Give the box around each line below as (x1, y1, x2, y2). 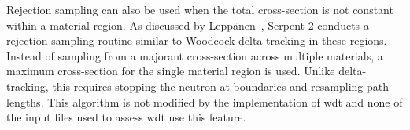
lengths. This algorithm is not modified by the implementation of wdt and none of (6, 93, 403, 110)
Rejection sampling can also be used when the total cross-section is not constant (6, 2, 393, 17)
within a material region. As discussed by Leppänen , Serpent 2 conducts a (6, 16, 369, 33)
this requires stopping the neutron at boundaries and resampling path (52, 78, 390, 94)
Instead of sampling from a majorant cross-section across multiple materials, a (6, 47, 383, 63)
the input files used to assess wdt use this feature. (6, 109, 246, 125)
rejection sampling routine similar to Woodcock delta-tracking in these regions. (6, 32, 387, 49)
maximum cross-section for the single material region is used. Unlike (6, 63, 335, 79)
